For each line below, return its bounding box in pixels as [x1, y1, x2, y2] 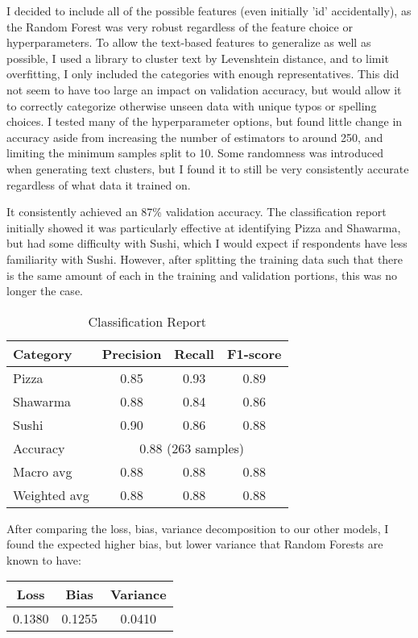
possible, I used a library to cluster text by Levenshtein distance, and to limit [6, 49, 389, 66]
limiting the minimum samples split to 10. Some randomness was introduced [6, 144, 383, 161]
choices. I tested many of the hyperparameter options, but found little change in [6, 113, 403, 130]
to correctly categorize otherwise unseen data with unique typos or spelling [6, 97, 377, 114]
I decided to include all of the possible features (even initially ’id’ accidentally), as [6, 2, 412, 19]
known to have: [6, 551, 81, 568]
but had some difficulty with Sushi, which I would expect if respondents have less [6, 235, 408, 252]
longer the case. [6, 282, 83, 299]
